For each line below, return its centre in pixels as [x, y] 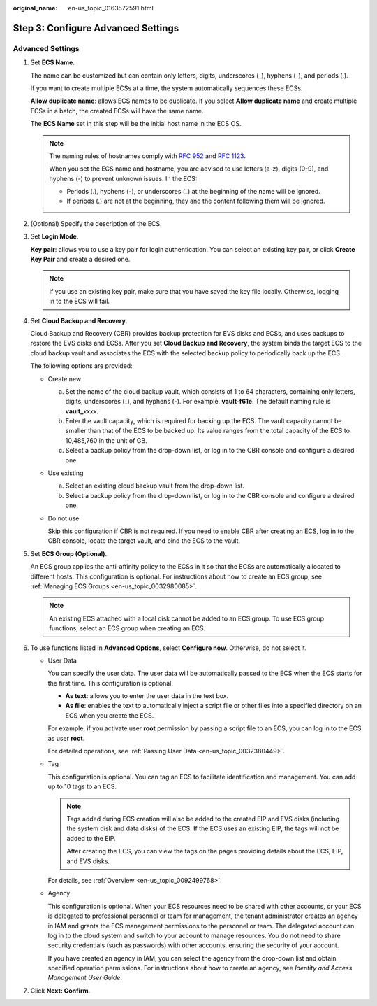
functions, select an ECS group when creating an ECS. [127, 628]
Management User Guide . [85, 978]
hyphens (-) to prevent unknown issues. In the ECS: [123, 178]
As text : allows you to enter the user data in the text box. [147, 696]
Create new [65, 378]
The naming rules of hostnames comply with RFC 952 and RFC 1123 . [147, 156]
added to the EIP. [91, 838]
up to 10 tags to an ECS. [82, 786]
